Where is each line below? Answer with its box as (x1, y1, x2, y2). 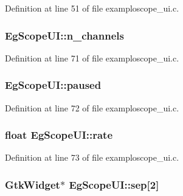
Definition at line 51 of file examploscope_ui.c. (5, 2, 179, 14)
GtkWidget (5, 177, 60, 192)
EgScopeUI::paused (5, 77, 102, 93)
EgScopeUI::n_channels (5, 27, 124, 43)
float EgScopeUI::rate (5, 127, 113, 142)
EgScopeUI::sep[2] (69, 177, 159, 192)
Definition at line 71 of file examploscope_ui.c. (5, 51, 179, 64)
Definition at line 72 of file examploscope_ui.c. (5, 101, 179, 114)
